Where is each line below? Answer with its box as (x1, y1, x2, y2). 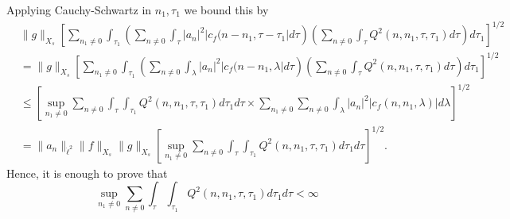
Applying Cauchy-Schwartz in (6, 2, 152, 17)
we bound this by (184, 2, 269, 17)
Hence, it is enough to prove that (6, 164, 168, 181)
